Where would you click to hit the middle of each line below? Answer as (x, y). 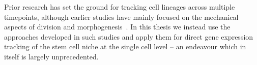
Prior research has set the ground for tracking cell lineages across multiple (120, 7)
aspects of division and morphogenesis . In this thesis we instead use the (117, 27)
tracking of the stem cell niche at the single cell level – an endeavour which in (125, 46)
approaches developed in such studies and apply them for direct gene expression (129, 36)
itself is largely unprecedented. (51, 56)
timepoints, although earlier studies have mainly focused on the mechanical (121, 17)
